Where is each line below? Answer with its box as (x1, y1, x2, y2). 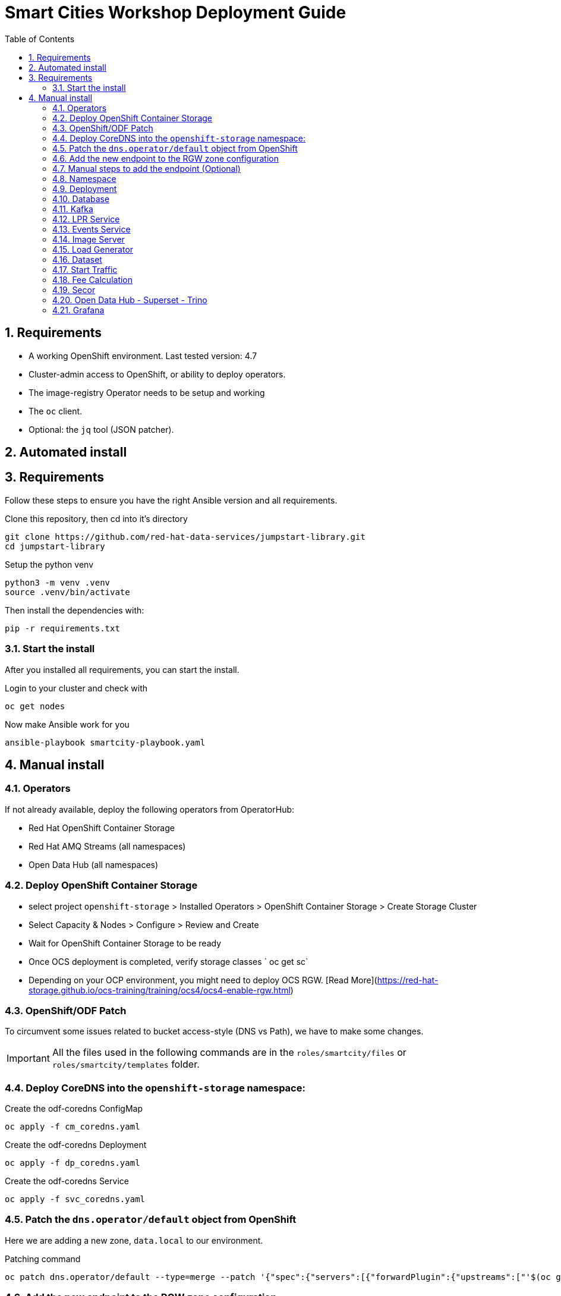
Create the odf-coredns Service (5, 1176, 129, 1187)
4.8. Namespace (52, 173, 116, 184)
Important (7, 1052, 50, 1065)
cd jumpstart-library (5, 541, 105, 551)
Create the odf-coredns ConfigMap (5, 1103, 143, 1114)
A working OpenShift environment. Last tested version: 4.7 (29, 350, 257, 361)
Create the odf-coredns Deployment (5, 1140, 147, 1150)
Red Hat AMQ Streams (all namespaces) (29, 841, 186, 851)
